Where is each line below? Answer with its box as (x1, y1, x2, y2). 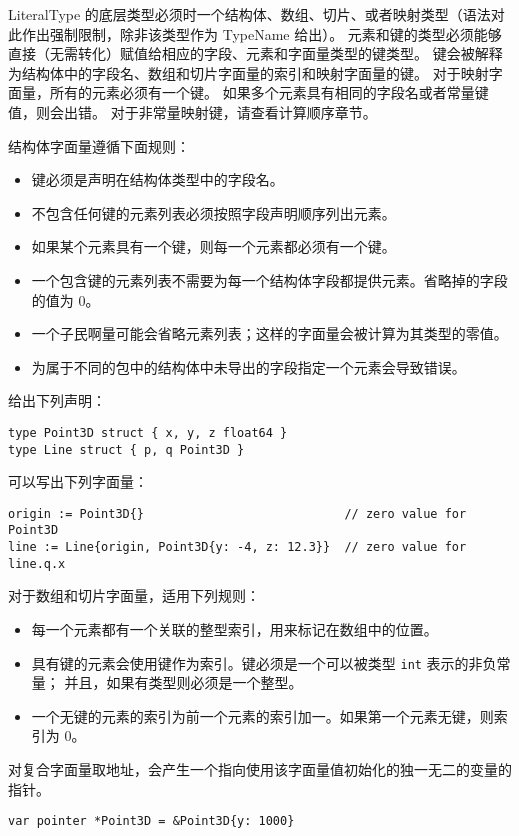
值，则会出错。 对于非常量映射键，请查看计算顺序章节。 (8, 101, 377, 122)
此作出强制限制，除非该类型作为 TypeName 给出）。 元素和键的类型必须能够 (8, 23, 502, 44)
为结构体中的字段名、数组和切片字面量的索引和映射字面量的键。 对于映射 (8, 62, 489, 83)
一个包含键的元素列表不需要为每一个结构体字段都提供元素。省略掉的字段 (31, 269, 508, 290)
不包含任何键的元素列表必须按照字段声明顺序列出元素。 (31, 202, 396, 223)
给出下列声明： (8, 390, 106, 411)
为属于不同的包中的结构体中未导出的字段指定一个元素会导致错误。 (31, 356, 466, 377)
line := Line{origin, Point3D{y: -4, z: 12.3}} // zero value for (8, 540, 467, 555)
